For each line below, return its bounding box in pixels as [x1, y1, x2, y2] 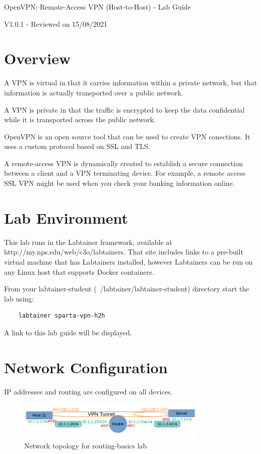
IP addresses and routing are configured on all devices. [4, 386, 173, 396]
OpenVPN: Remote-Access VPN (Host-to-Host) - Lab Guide [4, 2, 191, 12]
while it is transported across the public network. [4, 114, 156, 125]
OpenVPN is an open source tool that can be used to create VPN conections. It [4, 131, 250, 141]
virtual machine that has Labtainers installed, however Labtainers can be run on [4, 256, 253, 267]
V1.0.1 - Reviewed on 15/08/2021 [4, 18, 108, 29]
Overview [4, 48, 71, 69]
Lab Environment [4, 207, 128, 228]
